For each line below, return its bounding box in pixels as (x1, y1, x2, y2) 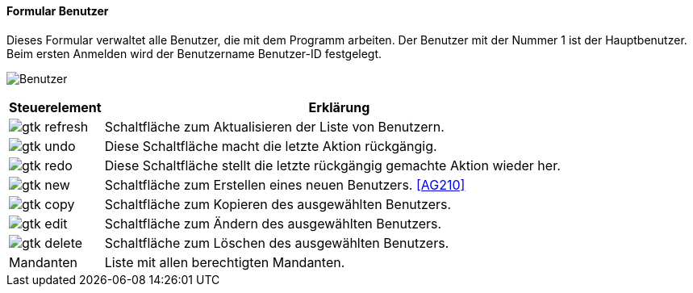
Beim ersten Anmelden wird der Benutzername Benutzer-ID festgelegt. (6, 46, 382, 61)
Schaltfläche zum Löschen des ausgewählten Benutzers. (104, 234, 449, 251)
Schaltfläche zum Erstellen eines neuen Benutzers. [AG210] (104, 176, 465, 193)
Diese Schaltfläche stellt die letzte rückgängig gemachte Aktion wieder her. (104, 157, 561, 174)
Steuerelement (9, 98, 102, 115)
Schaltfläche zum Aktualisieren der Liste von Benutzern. (104, 118, 445, 135)
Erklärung (308, 98, 370, 115)
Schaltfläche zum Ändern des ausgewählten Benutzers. (104, 215, 442, 232)
